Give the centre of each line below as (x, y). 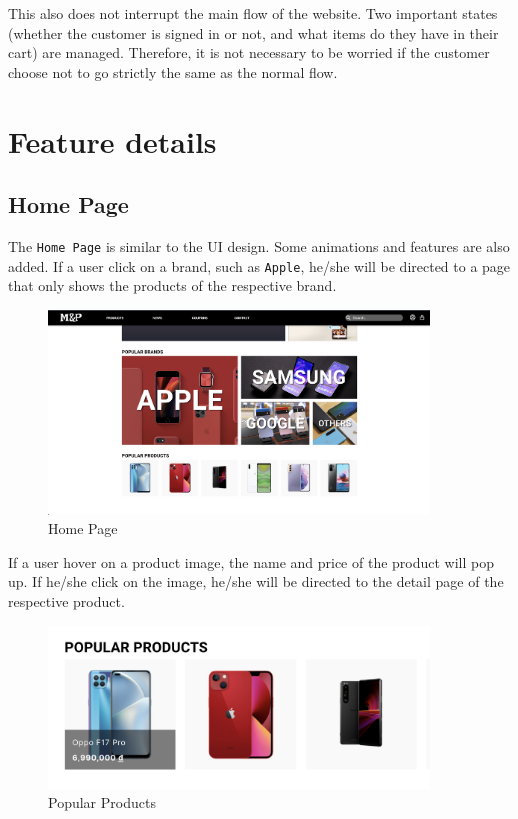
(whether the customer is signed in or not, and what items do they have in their (253, 32)
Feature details (112, 140)
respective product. (66, 601)
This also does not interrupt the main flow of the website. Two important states (253, 13)
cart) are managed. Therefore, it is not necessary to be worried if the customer (249, 52)
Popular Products (102, 802)
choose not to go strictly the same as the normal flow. (173, 71)
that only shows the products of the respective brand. (172, 285)
